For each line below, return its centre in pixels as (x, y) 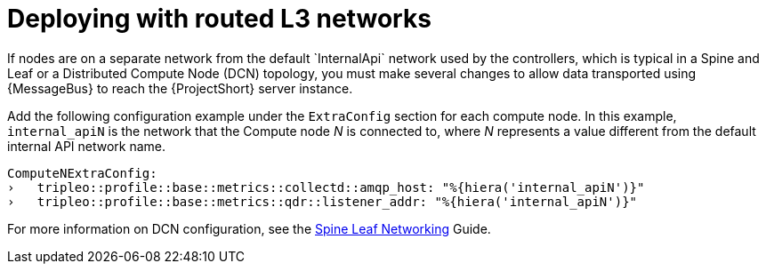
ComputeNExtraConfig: (82, 173)
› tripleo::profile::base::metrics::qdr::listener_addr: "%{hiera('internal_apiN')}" (323, 201)
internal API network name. (87, 146)
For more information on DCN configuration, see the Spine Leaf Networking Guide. (249, 228)
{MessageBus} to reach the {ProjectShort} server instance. (180, 88)
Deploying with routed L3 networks (219, 19)
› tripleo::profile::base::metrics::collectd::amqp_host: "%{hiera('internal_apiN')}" (326, 187)
